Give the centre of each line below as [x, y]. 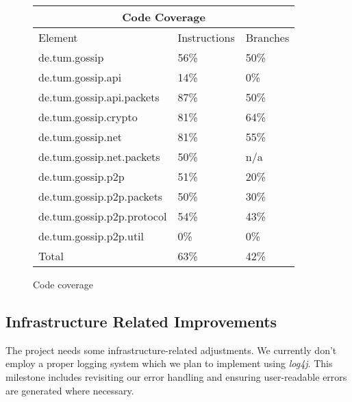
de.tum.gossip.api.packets [99, 97]
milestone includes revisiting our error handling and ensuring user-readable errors [176, 376]
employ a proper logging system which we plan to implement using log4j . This [169, 363]
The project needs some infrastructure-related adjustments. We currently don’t [171, 350]
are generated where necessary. [70, 390]
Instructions [206, 37]
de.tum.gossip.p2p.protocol [103, 216]
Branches [267, 37]
